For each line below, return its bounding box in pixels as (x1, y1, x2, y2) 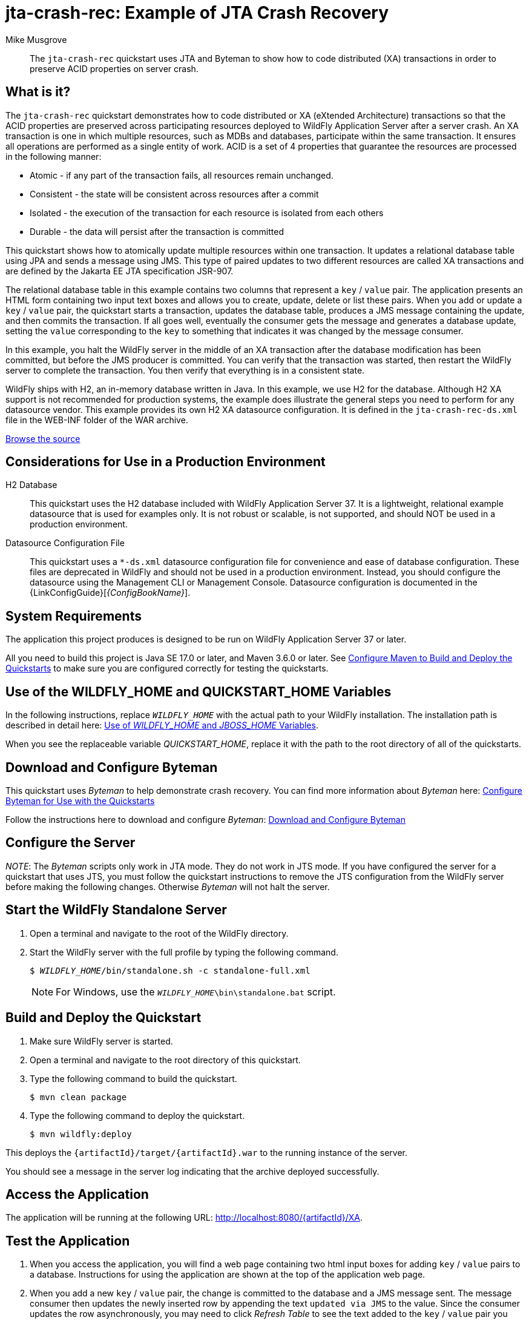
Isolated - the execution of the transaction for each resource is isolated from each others (30, 207, 384, 218)
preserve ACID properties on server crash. (30, 63, 199, 74)
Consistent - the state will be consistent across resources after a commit (30, 188, 319, 199)
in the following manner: (5, 151, 102, 162)
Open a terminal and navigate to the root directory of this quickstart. (30, 1054, 301, 1065)
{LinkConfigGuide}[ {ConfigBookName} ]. (30, 587, 191, 598)
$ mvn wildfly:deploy (30, 1129, 132, 1139)
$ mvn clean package (30, 1092, 127, 1102)
